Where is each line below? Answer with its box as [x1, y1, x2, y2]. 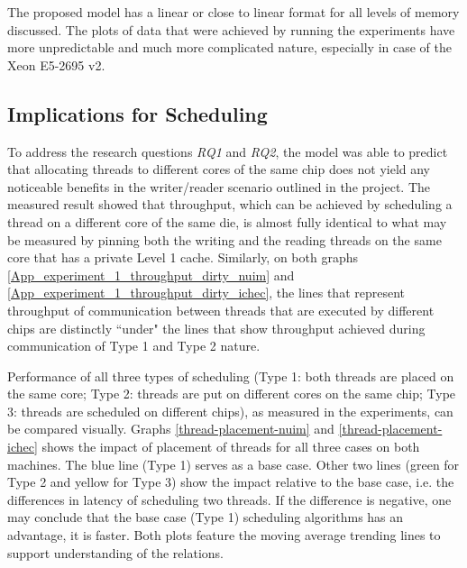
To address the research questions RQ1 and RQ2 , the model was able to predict [7, 142, 448, 160]
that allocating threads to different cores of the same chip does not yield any [7, 160, 431, 179]
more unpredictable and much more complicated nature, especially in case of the [7, 38, 453, 57]
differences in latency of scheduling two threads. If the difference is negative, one [7, 490, 452, 508]
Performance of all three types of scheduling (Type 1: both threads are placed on [7, 366, 454, 385]
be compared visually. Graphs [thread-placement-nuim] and [7, 419, 334, 438]
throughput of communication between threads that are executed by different [7, 300, 435, 319]
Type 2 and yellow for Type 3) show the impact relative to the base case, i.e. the [7, 472, 454, 491]
